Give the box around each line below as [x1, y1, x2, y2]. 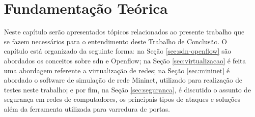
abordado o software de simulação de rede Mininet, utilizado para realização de [4, 75, 242, 85]
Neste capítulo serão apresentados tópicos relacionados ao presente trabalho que [4, 27, 245, 37]
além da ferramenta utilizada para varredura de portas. [4, 103, 170, 114]
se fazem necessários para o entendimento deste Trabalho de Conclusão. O [4, 36, 227, 46]
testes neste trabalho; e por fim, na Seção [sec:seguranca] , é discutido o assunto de [4, 84, 251, 94]
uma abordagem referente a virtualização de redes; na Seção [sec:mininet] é [4, 65, 230, 75]
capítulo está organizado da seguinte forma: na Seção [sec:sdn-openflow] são [4, 46, 231, 56]
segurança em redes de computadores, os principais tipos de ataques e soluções [4, 94, 241, 104]
